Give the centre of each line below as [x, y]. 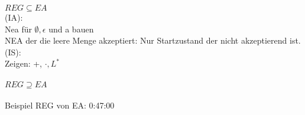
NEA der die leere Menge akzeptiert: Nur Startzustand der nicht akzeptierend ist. [153, 40]
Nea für [18, 29]
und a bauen [71, 29]
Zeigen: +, [23, 63]
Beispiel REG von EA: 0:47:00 [60, 105]
